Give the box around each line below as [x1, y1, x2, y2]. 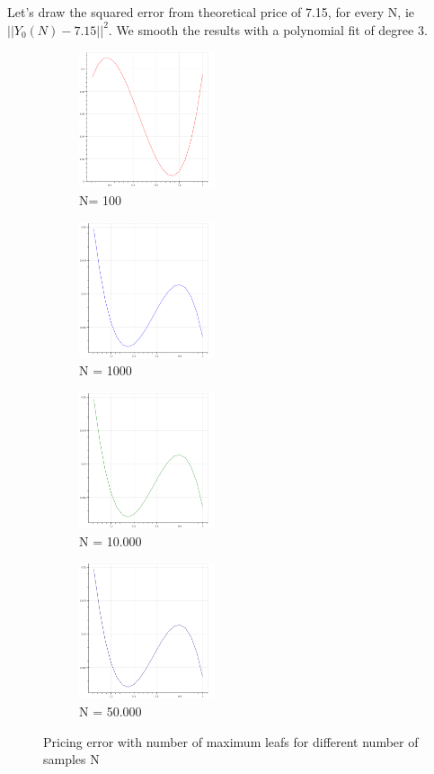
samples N [43, 750, 100, 769]
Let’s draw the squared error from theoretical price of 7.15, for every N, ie [7, 3, 414, 21]
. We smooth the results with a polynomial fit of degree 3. [108, 20, 428, 39]
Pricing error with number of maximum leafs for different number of [43, 732, 419, 751]
